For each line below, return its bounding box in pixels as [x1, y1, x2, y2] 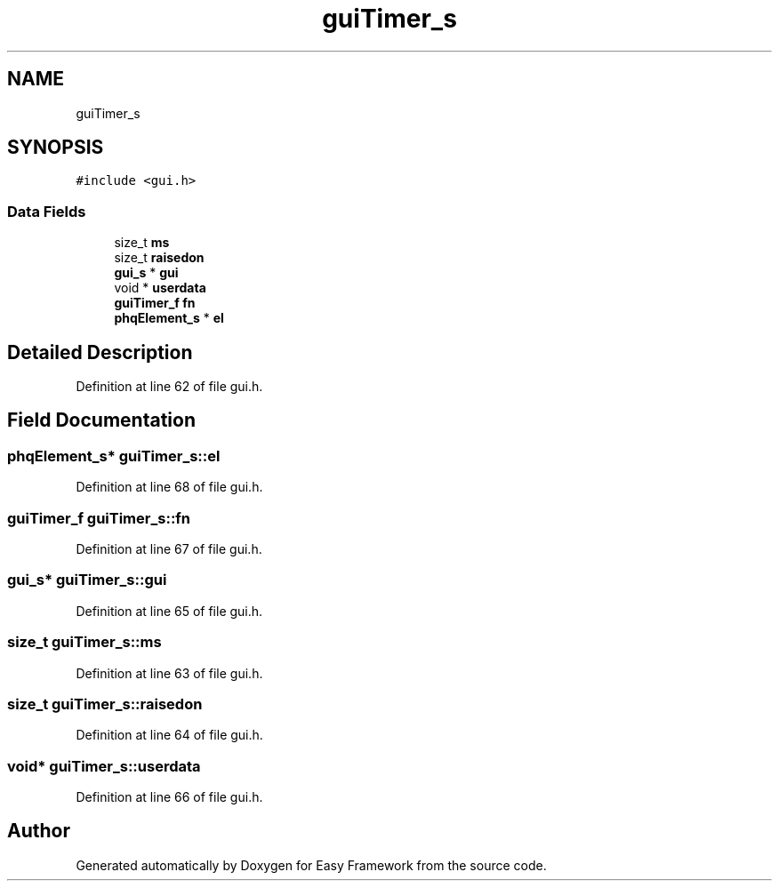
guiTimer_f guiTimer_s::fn [7, 508, 191, 527]
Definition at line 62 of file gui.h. [76, 379, 263, 395]
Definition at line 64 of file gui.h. [76, 727, 263, 743]
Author [7, 820, 70, 843]
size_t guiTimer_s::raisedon [7, 694, 203, 713]
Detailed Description [7, 340, 193, 364]
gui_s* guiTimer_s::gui [7, 571, 167, 589]
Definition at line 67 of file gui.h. [76, 541, 262, 556]
